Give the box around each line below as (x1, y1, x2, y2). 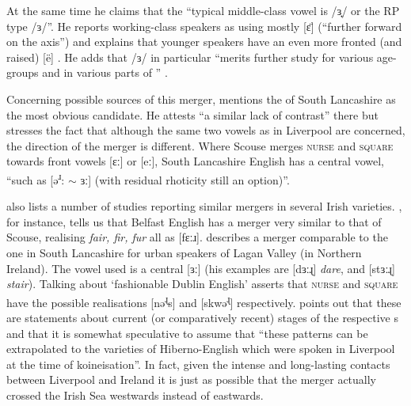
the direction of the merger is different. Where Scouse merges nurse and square (6, 137, 394, 154)
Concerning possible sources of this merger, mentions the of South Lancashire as (6, 90, 396, 107)
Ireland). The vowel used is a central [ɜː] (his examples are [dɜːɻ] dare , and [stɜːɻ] (6, 260, 395, 276)
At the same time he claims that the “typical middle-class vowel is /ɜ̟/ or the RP (6, 2, 400, 18)
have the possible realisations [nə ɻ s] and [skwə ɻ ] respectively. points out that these (6, 291, 401, 310)
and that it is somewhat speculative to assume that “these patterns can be (6, 324, 368, 341)
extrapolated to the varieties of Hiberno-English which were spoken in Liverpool (6, 340, 395, 357)
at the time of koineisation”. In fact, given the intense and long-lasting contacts (6, 355, 390, 372)
